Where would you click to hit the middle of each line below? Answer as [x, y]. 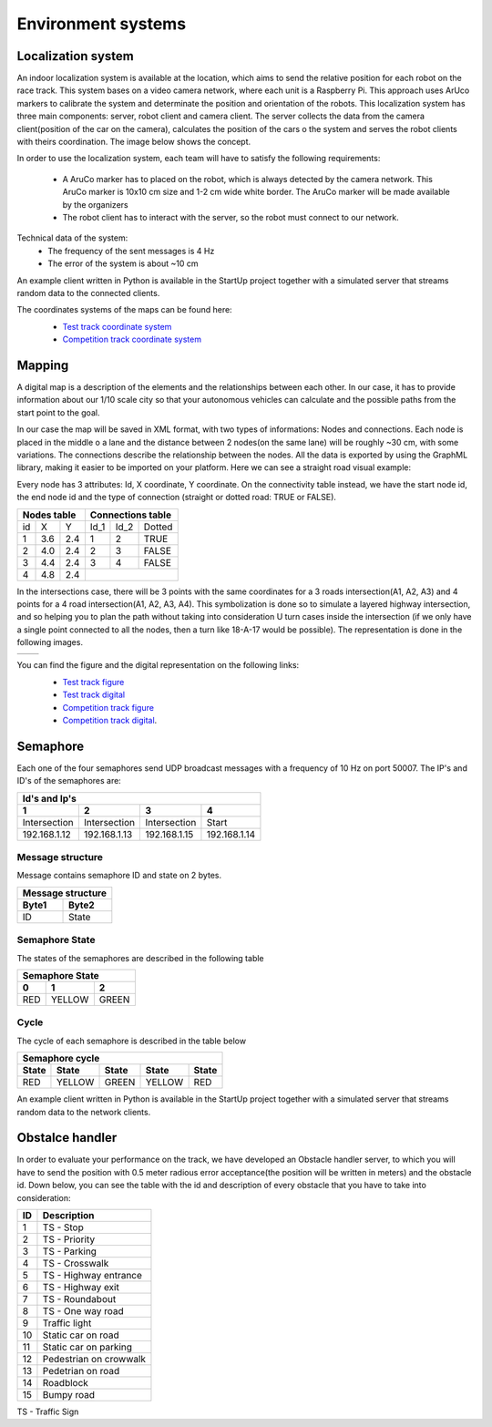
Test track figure [93, 682]
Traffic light [67, 1323]
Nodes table [49, 515]
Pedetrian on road [81, 1371]
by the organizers [95, 204]
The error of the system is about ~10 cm [123, 263]
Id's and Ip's [49, 798]
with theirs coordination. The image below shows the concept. [134, 142]
